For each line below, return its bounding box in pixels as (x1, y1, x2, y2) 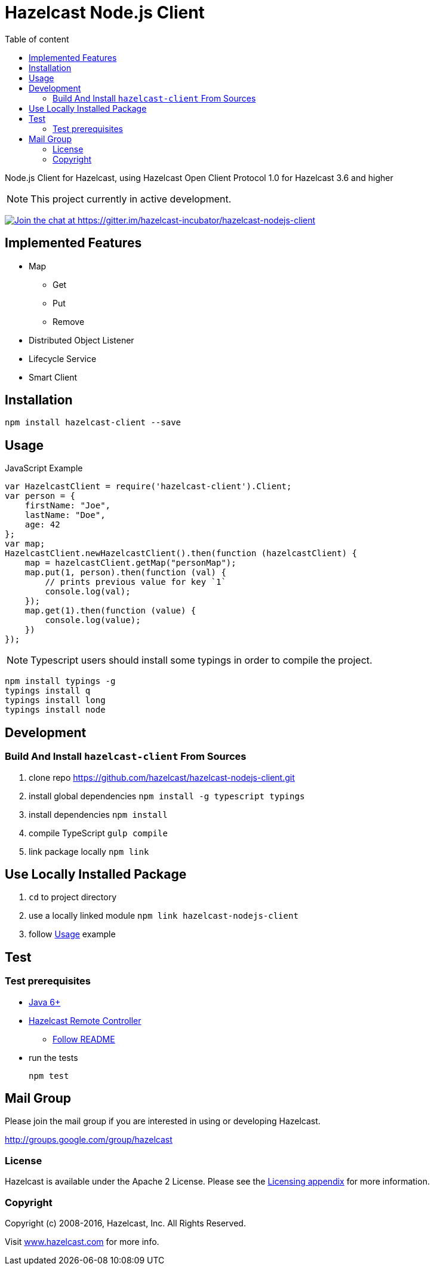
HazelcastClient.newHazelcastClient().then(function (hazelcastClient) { (5, 548, 358, 559)
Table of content (5, 33, 69, 44)
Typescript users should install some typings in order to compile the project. (30, 654, 373, 667)
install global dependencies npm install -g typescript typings (29, 790, 305, 801)
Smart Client (29, 372, 78, 382)
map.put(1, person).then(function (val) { (24, 567, 226, 578)
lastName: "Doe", (24, 510, 106, 520)
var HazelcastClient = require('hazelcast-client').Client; (5, 481, 292, 492)
